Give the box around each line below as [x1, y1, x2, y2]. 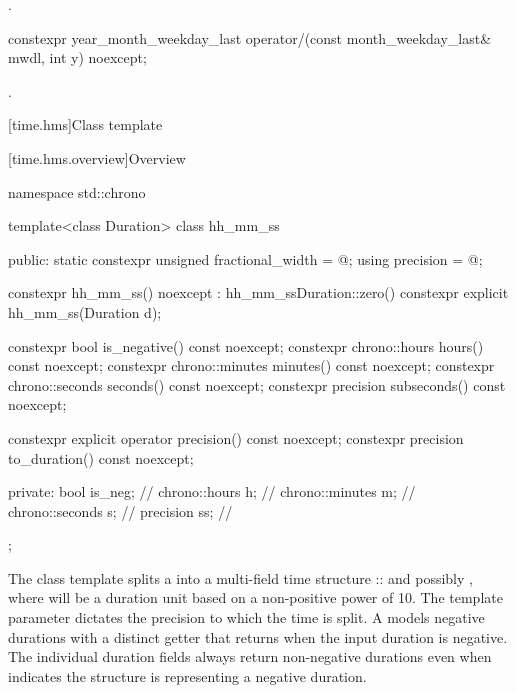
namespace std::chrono [8, 181, 146, 202]
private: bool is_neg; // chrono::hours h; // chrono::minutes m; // [8, 481, 416, 502]
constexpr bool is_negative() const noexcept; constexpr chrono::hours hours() [8, 335, 484, 356]
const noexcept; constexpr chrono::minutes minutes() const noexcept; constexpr [8, 355, 495, 376]
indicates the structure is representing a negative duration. [8, 665, 367, 686]
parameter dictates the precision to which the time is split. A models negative [8, 607, 485, 628]
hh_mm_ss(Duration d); [8, 301, 162, 322]
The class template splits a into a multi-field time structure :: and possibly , [8, 567, 473, 588]
